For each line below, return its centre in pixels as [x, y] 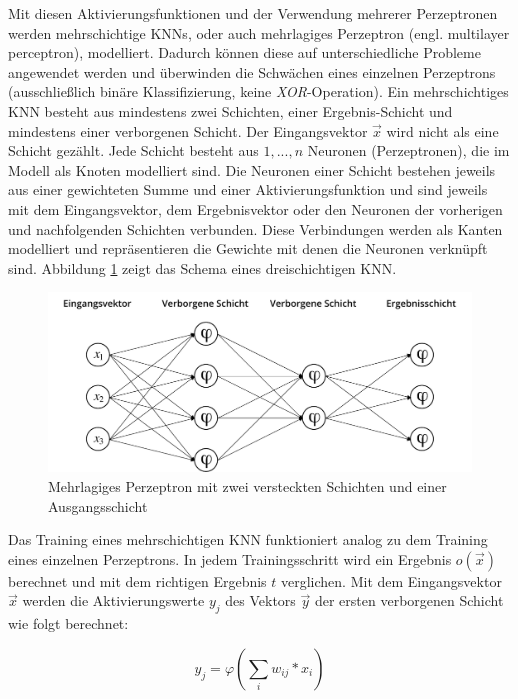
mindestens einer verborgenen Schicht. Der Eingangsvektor [188, 130]
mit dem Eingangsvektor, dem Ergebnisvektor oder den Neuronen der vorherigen [255, 208]
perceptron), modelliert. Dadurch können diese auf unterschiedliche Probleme [244, 52]
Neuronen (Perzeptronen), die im [408, 150]
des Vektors [260, 600]
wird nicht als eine [442, 130]
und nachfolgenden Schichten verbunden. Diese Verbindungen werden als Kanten [255, 228]
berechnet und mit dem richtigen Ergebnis [137, 580]
